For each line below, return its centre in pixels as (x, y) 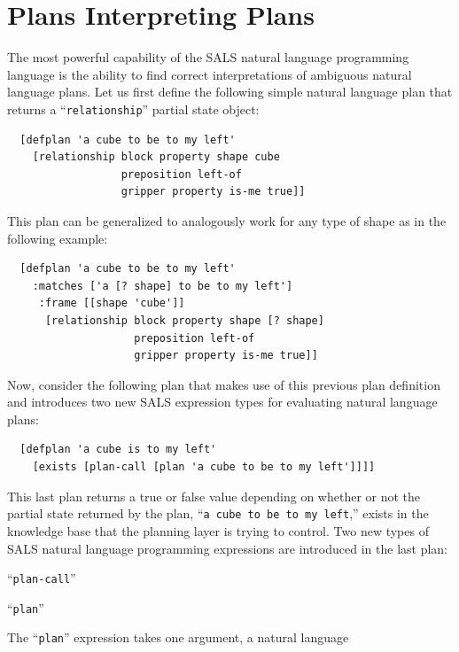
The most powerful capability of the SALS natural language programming (208, 57)
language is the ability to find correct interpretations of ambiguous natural (210, 74)
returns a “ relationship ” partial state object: (133, 109)
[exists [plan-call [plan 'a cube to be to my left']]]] (204, 467)
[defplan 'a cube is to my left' (118, 450)
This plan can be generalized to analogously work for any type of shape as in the (227, 220)
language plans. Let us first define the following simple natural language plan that (230, 92)
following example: (58, 238)
